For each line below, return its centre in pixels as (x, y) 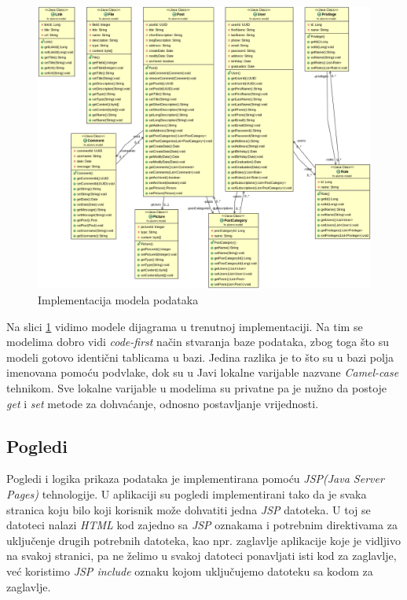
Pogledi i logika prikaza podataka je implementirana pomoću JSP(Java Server (195, 479)
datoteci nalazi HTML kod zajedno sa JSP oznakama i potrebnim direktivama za (202, 525)
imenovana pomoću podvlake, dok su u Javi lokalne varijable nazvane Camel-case (203, 372)
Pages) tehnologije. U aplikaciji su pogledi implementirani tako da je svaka (187, 493)
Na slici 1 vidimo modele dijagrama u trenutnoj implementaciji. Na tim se (185, 326)
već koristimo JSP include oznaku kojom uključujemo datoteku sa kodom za (190, 571)
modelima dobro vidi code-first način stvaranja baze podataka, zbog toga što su (198, 342)
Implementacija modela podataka (118, 300)
